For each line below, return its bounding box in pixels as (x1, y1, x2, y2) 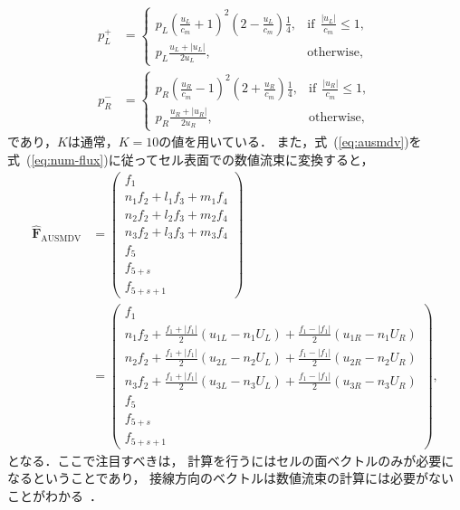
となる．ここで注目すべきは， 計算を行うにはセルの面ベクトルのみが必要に (7, 450, 455, 469)
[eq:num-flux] (31, 149, 104, 168)
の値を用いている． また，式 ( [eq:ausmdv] (158, 132, 405, 151)
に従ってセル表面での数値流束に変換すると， (108, 149, 374, 168)
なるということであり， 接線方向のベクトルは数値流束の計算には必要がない (7, 468, 455, 487)
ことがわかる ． (7, 486, 102, 505)
